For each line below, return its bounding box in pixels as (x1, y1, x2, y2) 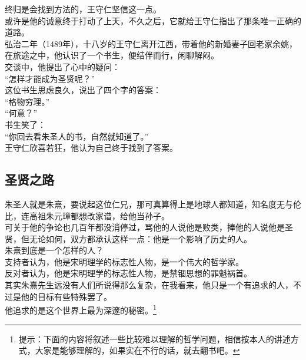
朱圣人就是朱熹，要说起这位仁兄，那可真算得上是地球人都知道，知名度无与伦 (5, 197, 301, 210)
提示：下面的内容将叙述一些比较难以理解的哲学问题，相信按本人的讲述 (18, 332, 291, 345)
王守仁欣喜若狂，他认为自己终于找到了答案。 (5, 141, 178, 154)
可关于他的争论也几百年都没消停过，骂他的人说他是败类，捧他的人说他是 (5, 221, 285, 233)
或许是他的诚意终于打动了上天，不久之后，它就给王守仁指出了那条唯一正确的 (5, 14, 301, 27)
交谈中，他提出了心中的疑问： (5, 60, 120, 72)
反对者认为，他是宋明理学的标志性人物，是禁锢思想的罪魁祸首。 (5, 267, 252, 279)
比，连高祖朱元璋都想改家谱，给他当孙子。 (5, 209, 169, 222)
